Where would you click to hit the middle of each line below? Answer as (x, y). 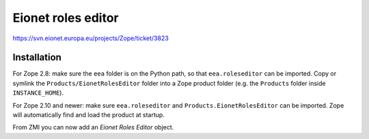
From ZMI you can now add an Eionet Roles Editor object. (93, 127)
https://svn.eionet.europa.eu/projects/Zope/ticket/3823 (91, 38)
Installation (37, 58)
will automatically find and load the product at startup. (89, 115)
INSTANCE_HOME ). (38, 93)
